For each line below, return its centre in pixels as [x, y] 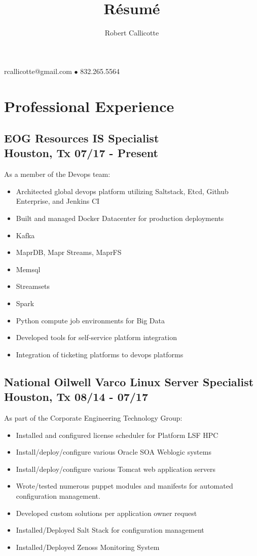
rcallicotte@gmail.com [38, 71]
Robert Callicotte [132, 33]
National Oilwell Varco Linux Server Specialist [129, 381]
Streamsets [33, 286]
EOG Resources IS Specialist [82, 138]
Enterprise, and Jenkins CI [58, 201]
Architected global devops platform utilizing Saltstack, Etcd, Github [122, 191]
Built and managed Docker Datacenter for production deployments [120, 218]
